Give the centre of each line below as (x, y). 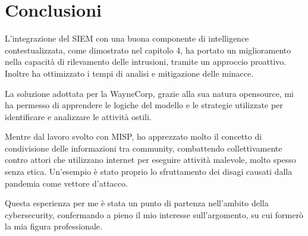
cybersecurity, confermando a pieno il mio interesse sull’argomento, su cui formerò (154, 214)
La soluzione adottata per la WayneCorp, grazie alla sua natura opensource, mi (149, 93)
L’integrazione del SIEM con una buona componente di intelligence (127, 38)
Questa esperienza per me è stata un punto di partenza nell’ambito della (137, 203)
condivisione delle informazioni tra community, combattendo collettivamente (144, 148)
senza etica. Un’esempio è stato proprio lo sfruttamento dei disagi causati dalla (149, 172)
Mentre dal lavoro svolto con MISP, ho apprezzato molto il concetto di (133, 136)
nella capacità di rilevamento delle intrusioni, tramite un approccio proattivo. (146, 62)
